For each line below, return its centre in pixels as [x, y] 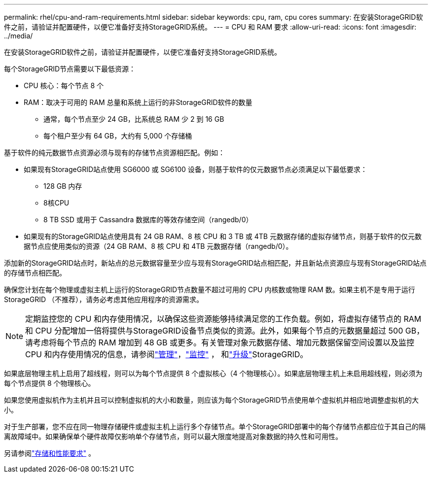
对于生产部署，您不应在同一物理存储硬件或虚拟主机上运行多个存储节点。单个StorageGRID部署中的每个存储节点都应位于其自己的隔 [215, 426]
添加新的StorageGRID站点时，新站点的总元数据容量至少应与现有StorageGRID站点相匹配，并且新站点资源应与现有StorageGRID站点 [216, 263]
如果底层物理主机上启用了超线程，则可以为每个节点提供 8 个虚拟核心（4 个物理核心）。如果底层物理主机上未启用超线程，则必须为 [213, 373]
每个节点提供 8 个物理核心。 [50, 383]
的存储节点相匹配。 [35, 273]
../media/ [18, 36]
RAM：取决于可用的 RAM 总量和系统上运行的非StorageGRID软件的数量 [138, 102]
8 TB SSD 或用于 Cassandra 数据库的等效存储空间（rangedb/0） [148, 220]
